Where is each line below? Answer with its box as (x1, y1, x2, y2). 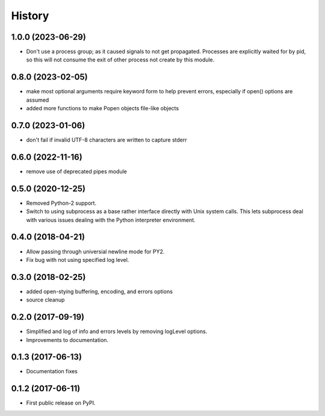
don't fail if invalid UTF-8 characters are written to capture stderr (26, 136, 187, 144)
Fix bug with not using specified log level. (26, 256, 129, 263)
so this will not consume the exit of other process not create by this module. (26, 56, 215, 63)
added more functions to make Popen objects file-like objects (26, 105, 179, 112)
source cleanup (26, 296, 65, 303)
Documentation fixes (26, 368, 78, 375)
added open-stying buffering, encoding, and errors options (26, 288, 173, 295)
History (11, 9, 49, 22)
